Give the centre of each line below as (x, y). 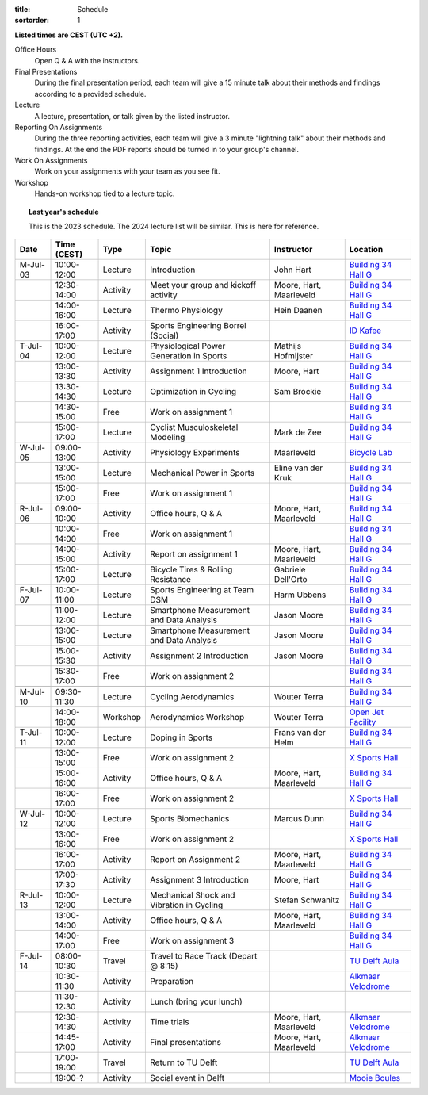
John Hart (293, 270)
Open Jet (367, 712)
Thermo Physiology (187, 311)
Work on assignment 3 (192, 941)
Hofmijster (293, 356)
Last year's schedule (64, 212)
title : (23, 9)
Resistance (171, 580)
